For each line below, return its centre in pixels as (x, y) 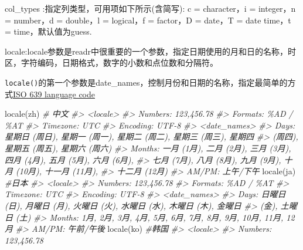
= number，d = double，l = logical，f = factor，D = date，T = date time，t (148, 20)
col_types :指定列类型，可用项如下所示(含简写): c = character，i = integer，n (150, 8)
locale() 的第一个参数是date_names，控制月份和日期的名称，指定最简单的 (146, 82)
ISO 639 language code (54, 94)
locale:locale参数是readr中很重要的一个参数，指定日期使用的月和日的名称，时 (151, 51)
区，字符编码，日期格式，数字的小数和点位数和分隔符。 (111, 62)
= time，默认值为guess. (48, 31)
